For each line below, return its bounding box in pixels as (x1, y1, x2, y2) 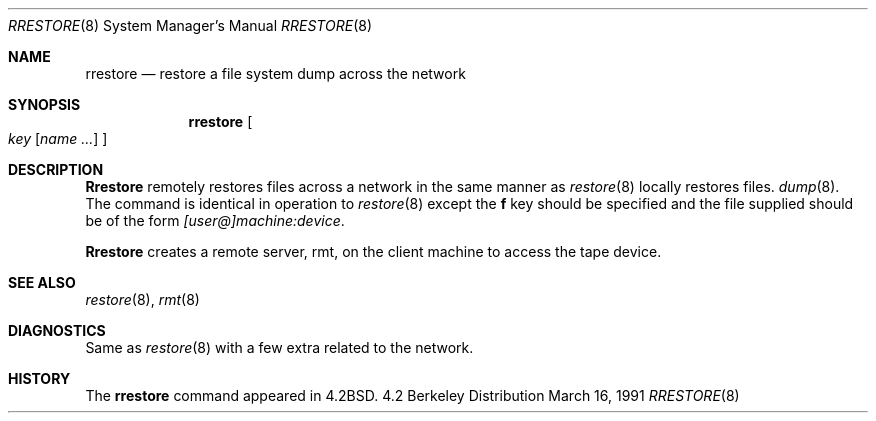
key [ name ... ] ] (8, 130, 108, 147)
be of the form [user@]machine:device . (85, 212, 345, 229)
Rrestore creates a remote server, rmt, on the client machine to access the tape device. (85, 243, 662, 260)
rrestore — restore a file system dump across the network (85, 65, 466, 82)
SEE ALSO (8, 274, 76, 291)
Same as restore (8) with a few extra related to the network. (85, 339, 474, 356)
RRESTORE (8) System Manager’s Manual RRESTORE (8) (8, 17, 373, 34)
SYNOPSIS (8, 96, 81, 113)
